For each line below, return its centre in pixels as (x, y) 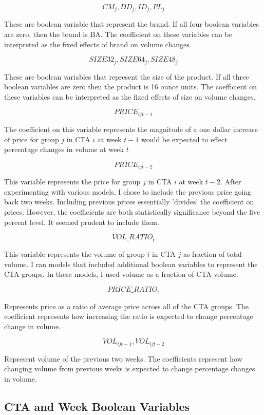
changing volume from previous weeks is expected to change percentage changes (130, 369)
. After (231, 182)
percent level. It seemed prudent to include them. (82, 222)
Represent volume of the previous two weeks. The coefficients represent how (123, 358)
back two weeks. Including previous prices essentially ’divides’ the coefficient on (129, 202)
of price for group (32, 139)
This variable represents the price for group (72, 182)
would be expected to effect (184, 139)
